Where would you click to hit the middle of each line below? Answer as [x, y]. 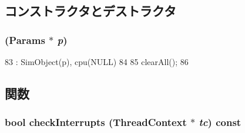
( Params [25, 40]
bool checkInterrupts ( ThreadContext [96, 122]
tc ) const [220, 122]
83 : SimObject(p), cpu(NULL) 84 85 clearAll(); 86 [97, 62]
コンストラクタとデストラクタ [90, 11]
